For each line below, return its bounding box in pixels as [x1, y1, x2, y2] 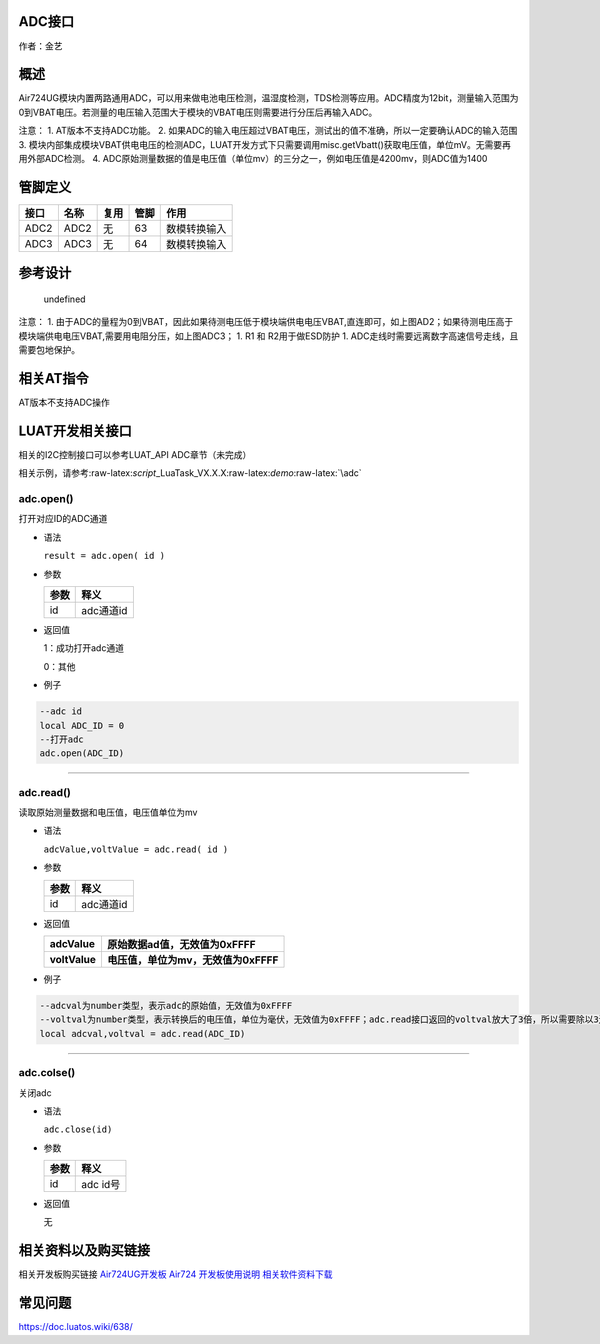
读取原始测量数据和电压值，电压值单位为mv [18, 806, 198, 819]
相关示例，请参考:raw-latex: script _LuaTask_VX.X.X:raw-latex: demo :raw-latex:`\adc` [18, 467, 362, 479]
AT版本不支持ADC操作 [18, 396, 110, 408]
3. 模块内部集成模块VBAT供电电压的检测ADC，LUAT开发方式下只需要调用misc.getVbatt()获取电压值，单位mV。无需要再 [18, 138, 512, 150]
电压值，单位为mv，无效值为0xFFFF [106, 953, 279, 967]
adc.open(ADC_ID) [39, 748, 125, 759]
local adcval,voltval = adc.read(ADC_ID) [39, 1028, 246, 1039]
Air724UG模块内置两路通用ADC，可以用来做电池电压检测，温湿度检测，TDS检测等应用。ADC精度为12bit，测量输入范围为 [18, 92, 519, 104]
